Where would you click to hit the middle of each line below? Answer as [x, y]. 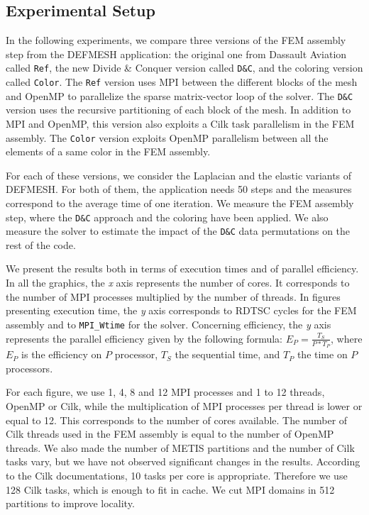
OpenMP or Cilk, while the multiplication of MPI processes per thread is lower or [184, 406]
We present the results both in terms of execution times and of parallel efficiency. [182, 268]
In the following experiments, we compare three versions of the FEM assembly [176, 40]
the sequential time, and [227, 354]
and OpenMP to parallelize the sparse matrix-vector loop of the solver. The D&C [180, 95]
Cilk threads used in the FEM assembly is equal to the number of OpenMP [170, 434]
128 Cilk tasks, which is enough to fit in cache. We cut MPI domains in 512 [170, 489]
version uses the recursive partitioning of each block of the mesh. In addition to [178, 110]
